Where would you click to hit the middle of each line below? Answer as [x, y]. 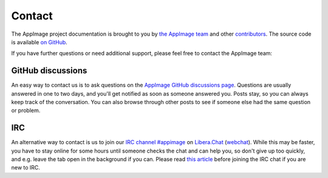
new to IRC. [26, 168]
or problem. [26, 110]
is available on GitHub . [39, 42]
